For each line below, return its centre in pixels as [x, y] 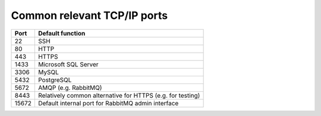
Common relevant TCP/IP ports [89, 15]
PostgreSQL [55, 80]
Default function [62, 33]
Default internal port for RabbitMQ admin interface [108, 103]
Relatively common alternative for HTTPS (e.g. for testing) [119, 95]
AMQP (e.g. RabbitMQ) [70, 88]
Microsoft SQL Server [68, 64]
